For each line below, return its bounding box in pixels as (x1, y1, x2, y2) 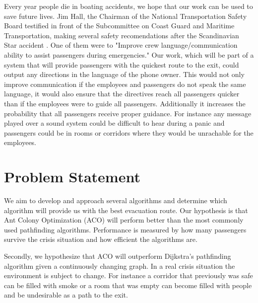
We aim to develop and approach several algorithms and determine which (4, 195, 227, 206)
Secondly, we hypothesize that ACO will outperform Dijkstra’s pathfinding (4, 251, 231, 261)
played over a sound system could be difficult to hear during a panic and (4, 118, 225, 128)
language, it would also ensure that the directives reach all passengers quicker (4, 88, 240, 99)
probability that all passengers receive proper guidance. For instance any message (4, 108, 252, 118)
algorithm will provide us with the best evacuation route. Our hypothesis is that (4, 205, 248, 215)
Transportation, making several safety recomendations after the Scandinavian (4, 30, 239, 40)
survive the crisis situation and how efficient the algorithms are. (4, 234, 197, 244)
